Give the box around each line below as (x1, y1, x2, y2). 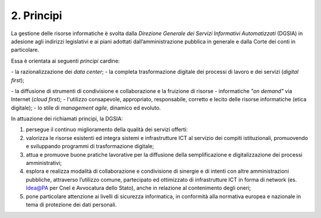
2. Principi (11, 9, 62, 22)
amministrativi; (26, 160, 62, 167)
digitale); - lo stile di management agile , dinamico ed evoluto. (11, 104, 161, 111)
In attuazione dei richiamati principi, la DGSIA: (11, 115, 123, 122)
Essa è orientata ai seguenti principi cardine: (11, 57, 120, 64)
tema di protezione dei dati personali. (26, 201, 117, 208)
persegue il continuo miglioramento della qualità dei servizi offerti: (26, 126, 188, 133)
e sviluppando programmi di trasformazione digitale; (26, 143, 155, 150)
